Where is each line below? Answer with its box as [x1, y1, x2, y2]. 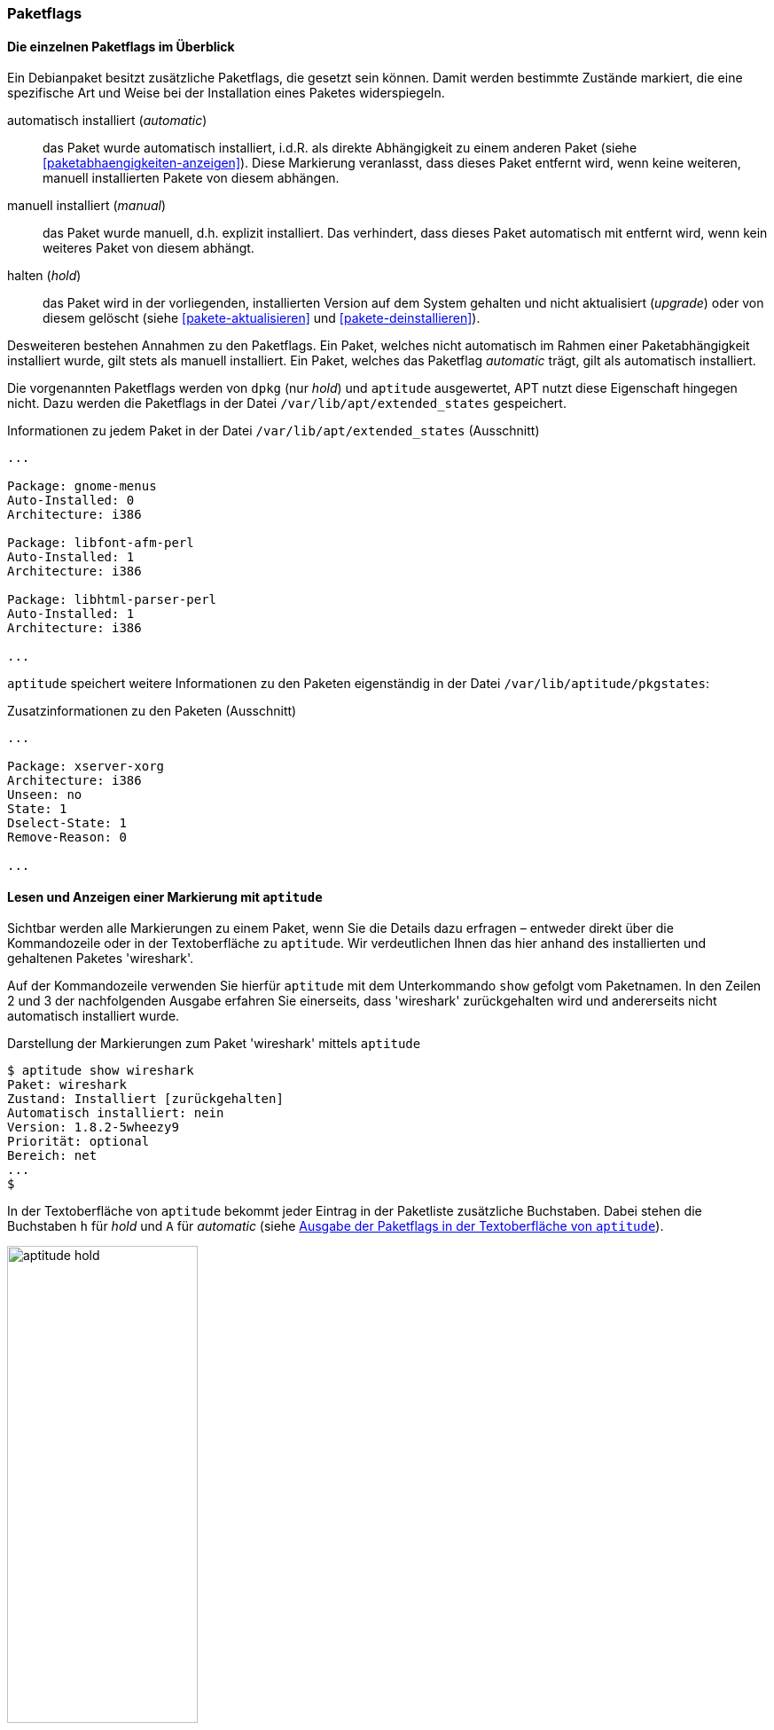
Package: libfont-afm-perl [7, 536, 194, 551]
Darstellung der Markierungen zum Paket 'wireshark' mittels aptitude [7, 1036, 421, 1052]
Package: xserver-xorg [7, 759, 165, 774]
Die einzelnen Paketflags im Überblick [7, 38, 235, 54]
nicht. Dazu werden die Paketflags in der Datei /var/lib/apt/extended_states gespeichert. [7, 395, 567, 411]
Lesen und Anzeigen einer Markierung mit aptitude [7, 888, 323, 904]
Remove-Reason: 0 [7, 830, 127, 845]
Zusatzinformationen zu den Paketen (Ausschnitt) [7, 703, 297, 719]
